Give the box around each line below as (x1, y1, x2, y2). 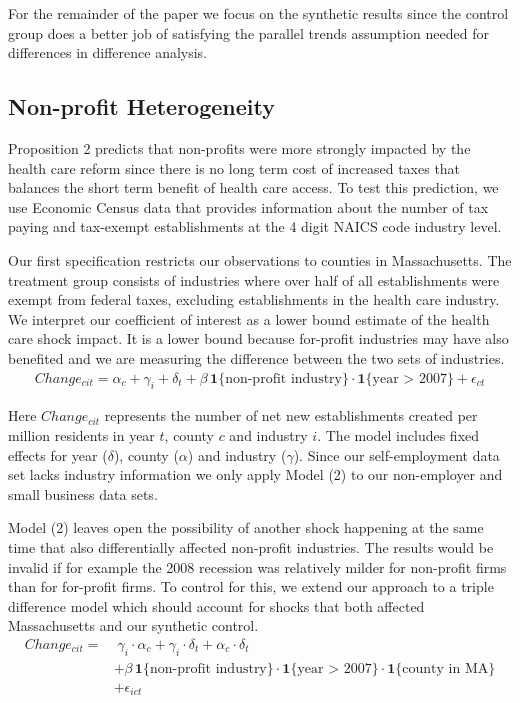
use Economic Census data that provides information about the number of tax (8, 196, 489, 217)
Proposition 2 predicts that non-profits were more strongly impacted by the (8, 137, 471, 158)
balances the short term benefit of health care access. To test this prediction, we (8, 177, 499, 198)
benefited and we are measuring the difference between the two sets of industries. (8, 347, 505, 368)
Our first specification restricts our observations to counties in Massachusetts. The (8, 249, 512, 270)
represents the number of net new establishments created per (104, 405, 478, 426)
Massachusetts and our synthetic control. (8, 615, 259, 636)
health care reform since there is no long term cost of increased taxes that (8, 157, 461, 178)
